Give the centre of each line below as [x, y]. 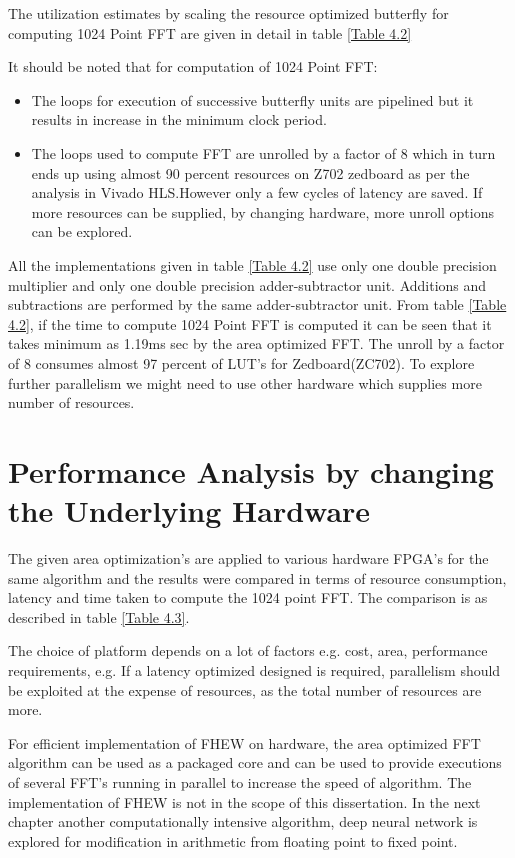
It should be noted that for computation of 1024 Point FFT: [193, 66]
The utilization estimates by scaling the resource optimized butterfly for [228, 13]
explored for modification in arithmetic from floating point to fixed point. [233, 840]
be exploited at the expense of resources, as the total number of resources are [245, 689]
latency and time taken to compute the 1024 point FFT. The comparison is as [248, 597]
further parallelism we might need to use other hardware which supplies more [245, 382]
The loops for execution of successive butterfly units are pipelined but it [252, 99]
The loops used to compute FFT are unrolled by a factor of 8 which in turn [263, 152]
